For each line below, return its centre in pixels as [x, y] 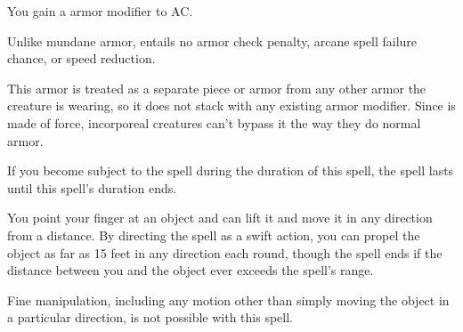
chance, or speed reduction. [81, 58]
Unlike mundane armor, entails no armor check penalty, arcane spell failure [212, 40]
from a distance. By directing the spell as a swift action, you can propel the [214, 235]
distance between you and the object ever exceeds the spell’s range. [191, 270]
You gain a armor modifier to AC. [100, 11]
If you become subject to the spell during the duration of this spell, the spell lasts [231, 170]
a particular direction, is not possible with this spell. [150, 317]
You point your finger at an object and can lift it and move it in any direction [220, 218]
